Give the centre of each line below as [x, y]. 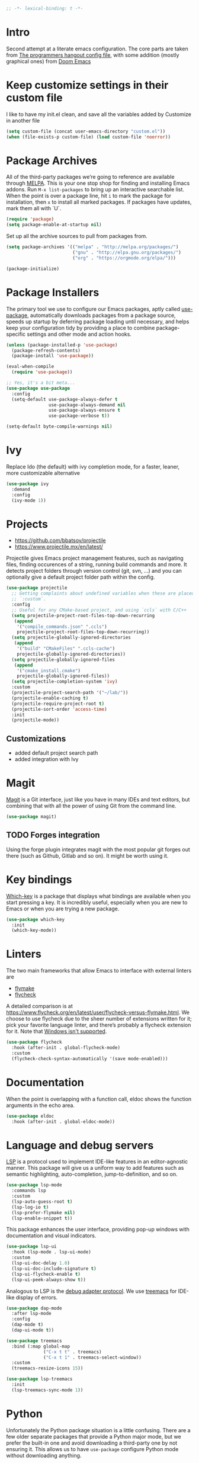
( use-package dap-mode [34, 1308]
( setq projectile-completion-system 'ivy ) [65, 682]
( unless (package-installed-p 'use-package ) [62, 345]
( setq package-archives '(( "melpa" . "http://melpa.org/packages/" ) [92, 247]
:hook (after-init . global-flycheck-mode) [66, 1048]
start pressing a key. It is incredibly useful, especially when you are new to [97, 902]
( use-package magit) [32, 817]
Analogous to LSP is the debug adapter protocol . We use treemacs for [92, 1291]
